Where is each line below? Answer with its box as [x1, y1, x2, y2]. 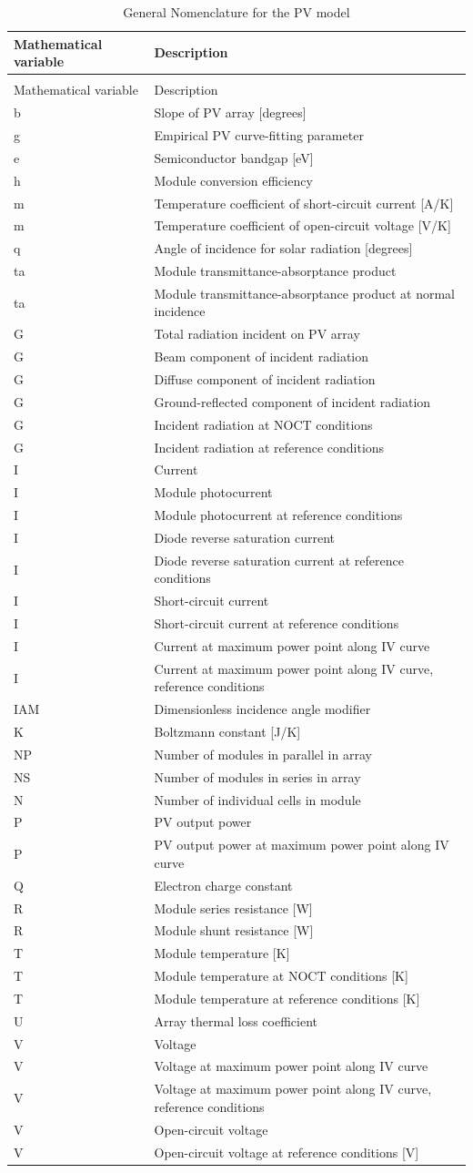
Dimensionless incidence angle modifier [154, 699, 371, 719]
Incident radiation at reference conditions [154, 437, 385, 456]
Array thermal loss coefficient [154, 1011, 318, 1030]
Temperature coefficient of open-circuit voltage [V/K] [154, 216, 451, 235]
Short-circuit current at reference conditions [154, 614, 399, 633]
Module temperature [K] [154, 943, 290, 963]
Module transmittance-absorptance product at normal [154, 283, 455, 302]
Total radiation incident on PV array [154, 324, 360, 343]
